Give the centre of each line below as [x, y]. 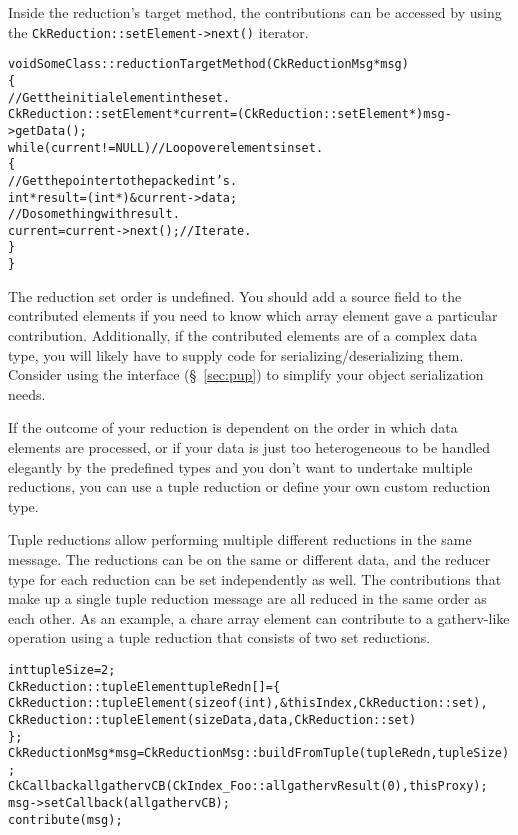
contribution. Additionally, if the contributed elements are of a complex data [243, 334]
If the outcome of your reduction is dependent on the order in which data [233, 427]
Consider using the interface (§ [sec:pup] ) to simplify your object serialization [246, 374]
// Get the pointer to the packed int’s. [123, 180]
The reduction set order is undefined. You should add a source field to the [235, 295]
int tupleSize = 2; [62, 669]
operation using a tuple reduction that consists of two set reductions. [219, 637]
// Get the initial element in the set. [119, 97]
